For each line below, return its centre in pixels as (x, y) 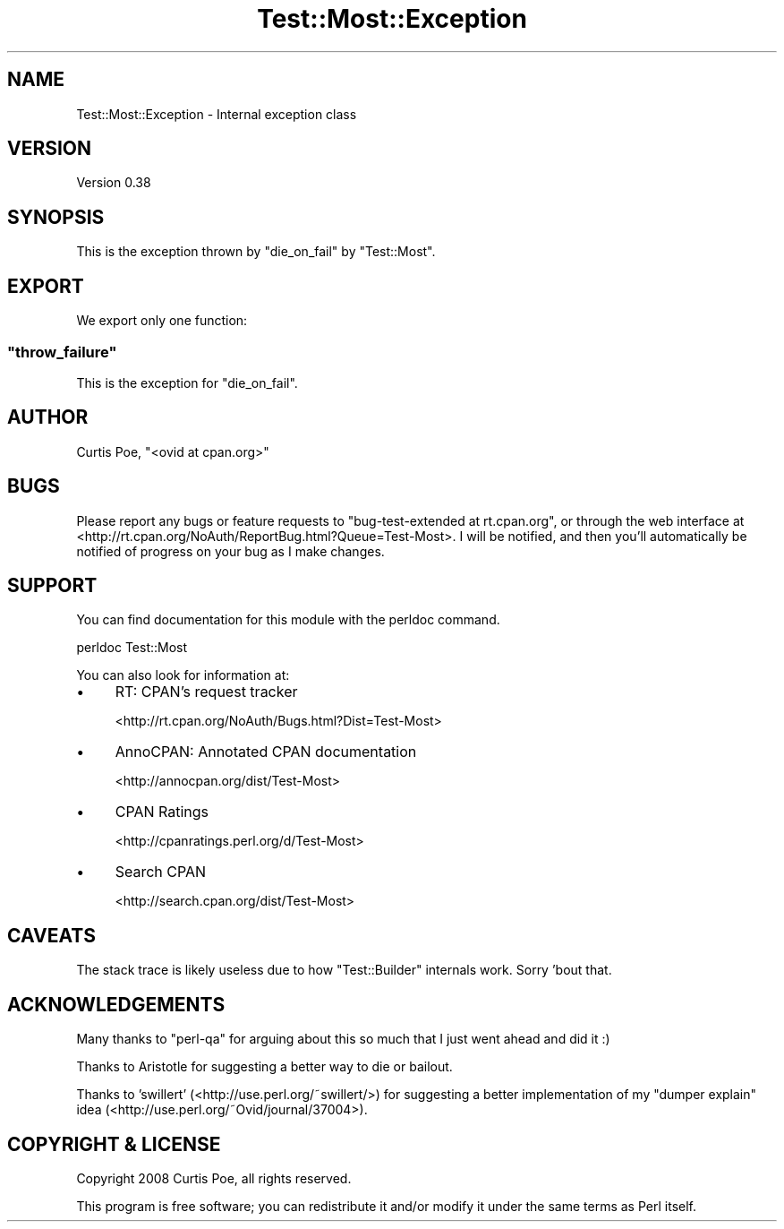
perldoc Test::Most (132, 648)
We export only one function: (162, 321)
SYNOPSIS (56, 217)
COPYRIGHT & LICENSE (114, 1144)
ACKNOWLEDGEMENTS (116, 1004)
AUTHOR (48, 417)
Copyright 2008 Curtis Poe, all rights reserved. (214, 1178)
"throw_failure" (62, 352)
